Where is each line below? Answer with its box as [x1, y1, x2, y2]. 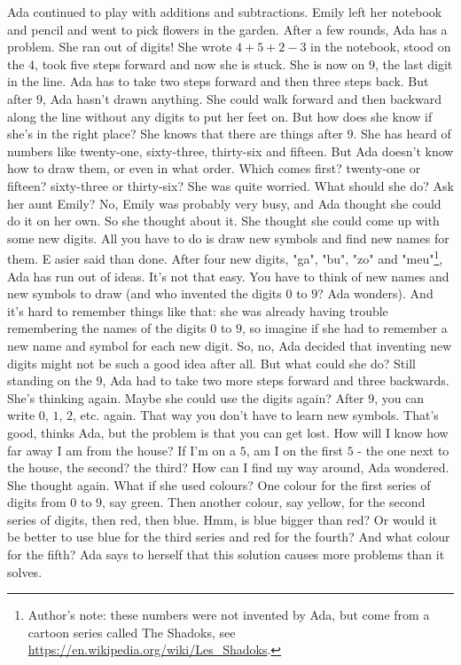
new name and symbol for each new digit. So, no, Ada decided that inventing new [7, 336, 452, 354]
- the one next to [357, 440, 449, 459]
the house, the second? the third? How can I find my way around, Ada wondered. [7, 458, 449, 477]
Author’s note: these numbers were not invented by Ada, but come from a [27, 606, 430, 624]
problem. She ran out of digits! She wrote [7, 37, 232, 56]
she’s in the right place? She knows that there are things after [7, 124, 343, 143]
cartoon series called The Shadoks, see [27, 622, 236, 641]
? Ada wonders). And [317, 284, 434, 303]
